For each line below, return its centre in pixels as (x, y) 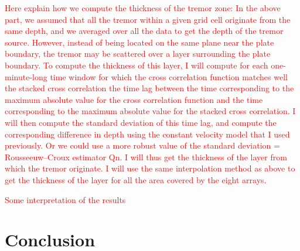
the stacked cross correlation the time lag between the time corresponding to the (149, 88)
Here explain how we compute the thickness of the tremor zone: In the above (143, 8)
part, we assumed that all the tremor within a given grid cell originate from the (148, 19)
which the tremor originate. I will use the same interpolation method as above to (150, 168)
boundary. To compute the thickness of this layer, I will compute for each (137, 65)
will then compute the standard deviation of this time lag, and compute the (141, 122)
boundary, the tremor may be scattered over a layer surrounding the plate (138, 54)
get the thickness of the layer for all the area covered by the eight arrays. (136, 179)
